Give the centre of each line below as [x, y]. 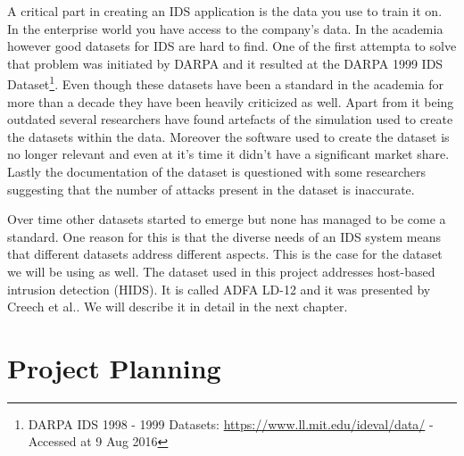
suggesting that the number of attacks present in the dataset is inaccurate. [211, 189]
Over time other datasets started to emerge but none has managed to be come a [227, 219]
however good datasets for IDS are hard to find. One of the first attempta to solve [232, 46]
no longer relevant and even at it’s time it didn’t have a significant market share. [228, 154]
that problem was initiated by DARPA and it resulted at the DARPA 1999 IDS [225, 63]
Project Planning [114, 367]
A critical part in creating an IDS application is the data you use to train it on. [225, 11]
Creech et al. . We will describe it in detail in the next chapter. [178, 307]
